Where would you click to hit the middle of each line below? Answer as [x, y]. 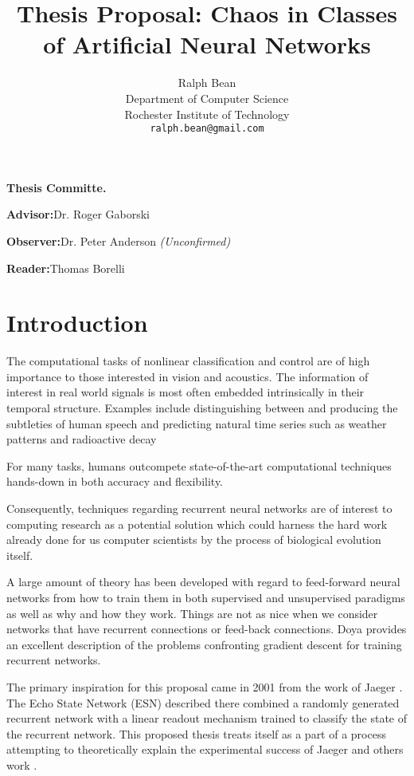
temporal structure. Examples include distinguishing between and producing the [202, 408]
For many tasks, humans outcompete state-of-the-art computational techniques [199, 465]
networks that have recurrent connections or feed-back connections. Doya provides [207, 629]
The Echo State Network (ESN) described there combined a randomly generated [203, 702]
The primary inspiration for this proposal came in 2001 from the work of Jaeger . [205, 686]
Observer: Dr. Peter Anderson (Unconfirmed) [119, 240]
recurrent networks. [54, 660]
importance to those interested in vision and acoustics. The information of [187, 376]
